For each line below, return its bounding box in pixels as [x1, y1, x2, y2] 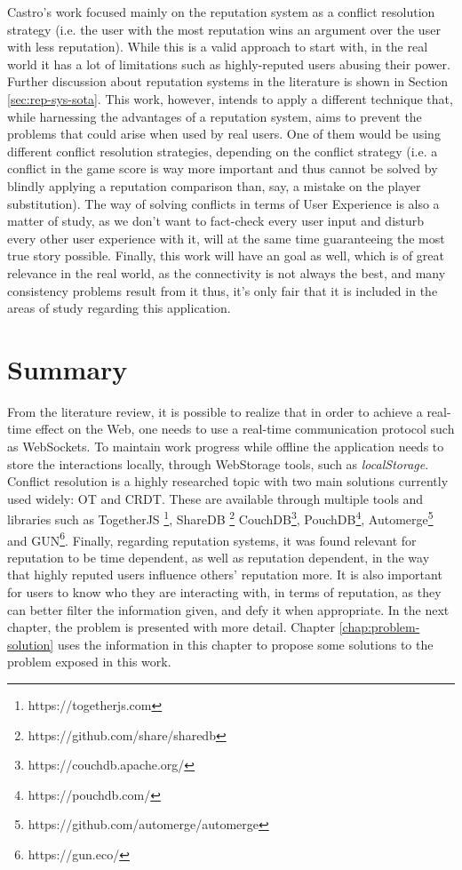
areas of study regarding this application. [7, 299, 231, 317]
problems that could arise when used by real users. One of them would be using [7, 124, 441, 143]
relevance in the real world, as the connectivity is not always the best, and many [7, 263, 446, 282]
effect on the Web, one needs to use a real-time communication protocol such [35, 419, 455, 438]
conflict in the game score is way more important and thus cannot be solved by [7, 159, 438, 178]
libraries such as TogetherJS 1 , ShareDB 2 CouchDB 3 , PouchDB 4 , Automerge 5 [7, 507, 434, 529]
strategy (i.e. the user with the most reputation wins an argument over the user [7, 20, 441, 38]
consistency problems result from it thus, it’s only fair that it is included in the [7, 281, 438, 299]
